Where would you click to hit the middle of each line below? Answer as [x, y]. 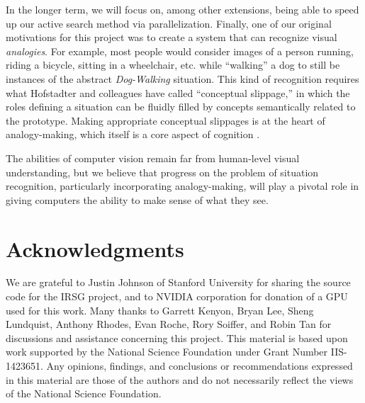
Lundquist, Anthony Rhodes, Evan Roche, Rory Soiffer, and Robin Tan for [169, 324]
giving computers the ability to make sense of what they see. [137, 199]
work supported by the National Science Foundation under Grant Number [167, 352]
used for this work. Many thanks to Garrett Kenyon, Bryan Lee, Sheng [160, 310]
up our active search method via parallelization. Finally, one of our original [169, 23]
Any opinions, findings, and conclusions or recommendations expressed [200, 365]
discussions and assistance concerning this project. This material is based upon [177, 337]
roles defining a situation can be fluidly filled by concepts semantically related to [181, 107]
